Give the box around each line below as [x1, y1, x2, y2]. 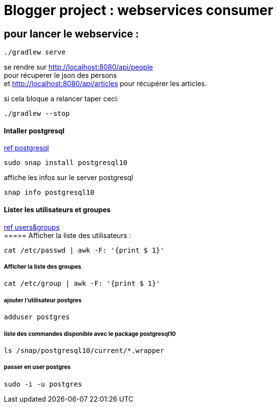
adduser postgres [4, 313, 70, 321]
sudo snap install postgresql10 [4, 159, 127, 167]
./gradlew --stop [4, 110, 70, 118]
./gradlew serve [4, 48, 66, 56]
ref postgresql [4, 144, 49, 152]
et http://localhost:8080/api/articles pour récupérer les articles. [4, 79, 207, 88]
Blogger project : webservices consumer [4, 2, 274, 18]
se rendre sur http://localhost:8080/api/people [4, 63, 153, 72]
